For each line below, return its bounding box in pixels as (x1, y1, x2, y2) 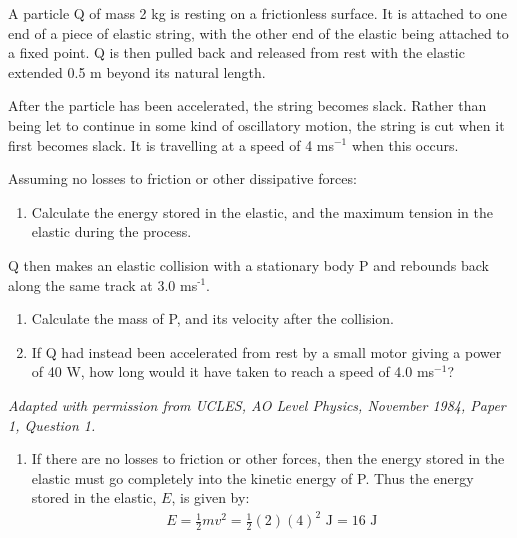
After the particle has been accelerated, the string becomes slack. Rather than (8, 95, 487, 116)
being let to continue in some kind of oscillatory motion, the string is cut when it (8, 114, 505, 135)
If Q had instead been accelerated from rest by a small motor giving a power (31, 341, 502, 362)
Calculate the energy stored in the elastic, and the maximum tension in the (31, 201, 493, 222)
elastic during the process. (31, 221, 192, 242)
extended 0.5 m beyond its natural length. (8, 61, 266, 82)
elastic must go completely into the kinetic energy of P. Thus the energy (31, 467, 474, 488)
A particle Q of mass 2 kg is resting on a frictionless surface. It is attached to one (8, 3, 507, 23)
